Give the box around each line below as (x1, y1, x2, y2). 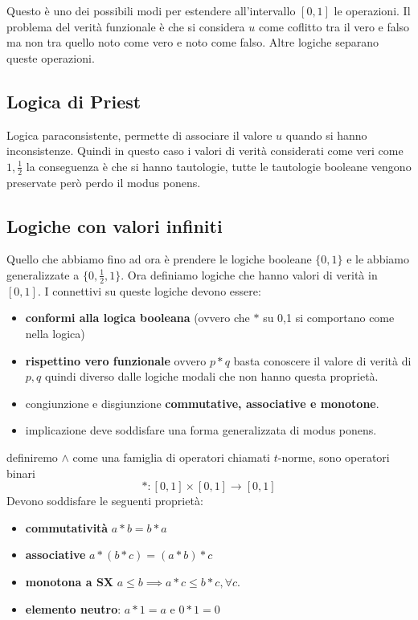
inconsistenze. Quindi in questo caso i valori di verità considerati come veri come (6, 142, 404, 159)
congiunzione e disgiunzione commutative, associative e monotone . (25, 394, 379, 411)
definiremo (6, 448, 58, 465)
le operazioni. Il (334, 2, 411, 18)
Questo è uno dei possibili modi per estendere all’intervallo (6, 2, 296, 18)
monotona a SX (25, 573, 113, 589)
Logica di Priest (6, 88, 141, 113)
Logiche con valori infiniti (6, 213, 223, 238)
